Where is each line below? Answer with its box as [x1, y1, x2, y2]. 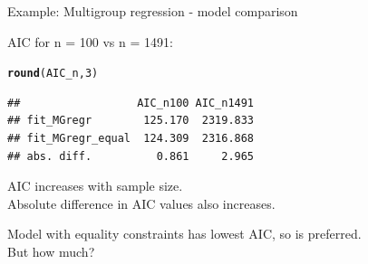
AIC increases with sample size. [7, 176, 183, 195]
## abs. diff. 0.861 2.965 [7, 149, 255, 163]
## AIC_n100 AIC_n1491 [7, 96, 255, 109]
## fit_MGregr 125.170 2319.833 [7, 114, 255, 127]
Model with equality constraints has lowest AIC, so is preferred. [7, 224, 362, 243]
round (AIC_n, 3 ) [7, 67, 99, 80]
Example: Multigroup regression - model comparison [7, 2, 298, 20]
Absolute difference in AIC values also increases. [7, 193, 276, 212]
